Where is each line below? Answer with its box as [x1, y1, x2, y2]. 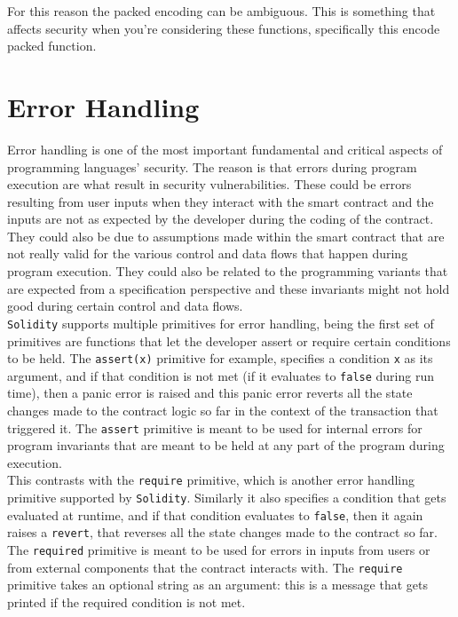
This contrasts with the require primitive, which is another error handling [7, 471, 415, 489]
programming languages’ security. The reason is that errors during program [7, 157, 417, 176]
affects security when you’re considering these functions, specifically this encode [7, 19, 440, 37]
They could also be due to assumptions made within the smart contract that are [7, 226, 445, 245]
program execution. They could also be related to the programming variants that [7, 262, 448, 281]
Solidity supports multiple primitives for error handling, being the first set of [7, 313, 434, 332]
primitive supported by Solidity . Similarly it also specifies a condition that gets [7, 488, 446, 507]
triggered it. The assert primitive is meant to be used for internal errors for [7, 418, 422, 437]
